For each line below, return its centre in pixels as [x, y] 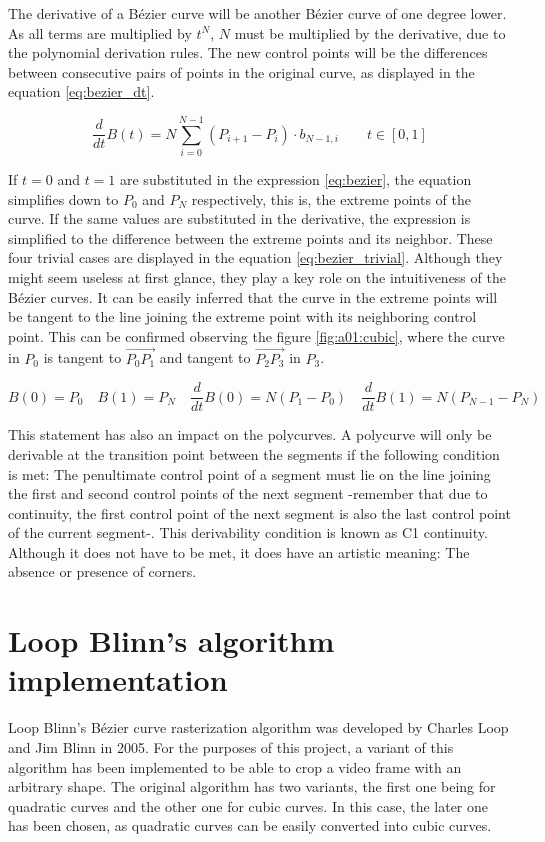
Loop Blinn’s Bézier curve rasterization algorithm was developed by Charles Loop [258, 727]
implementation [118, 679]
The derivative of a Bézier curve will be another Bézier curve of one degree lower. [257, 13]
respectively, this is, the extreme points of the [331, 198]
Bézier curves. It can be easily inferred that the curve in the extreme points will [253, 296]
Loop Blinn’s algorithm [171, 640]
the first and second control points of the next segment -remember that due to [248, 493]
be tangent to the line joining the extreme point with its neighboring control [242, 316]
